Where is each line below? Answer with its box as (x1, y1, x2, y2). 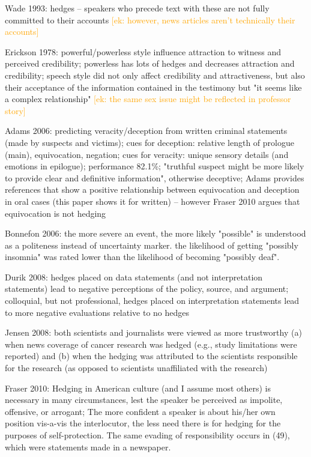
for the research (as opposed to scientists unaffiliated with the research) (5, 362, 268, 374)
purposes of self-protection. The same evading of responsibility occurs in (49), (5, 429, 290, 441)
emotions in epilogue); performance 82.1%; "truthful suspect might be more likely (5, 160, 304, 172)
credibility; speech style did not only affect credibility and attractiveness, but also (5, 68, 305, 81)
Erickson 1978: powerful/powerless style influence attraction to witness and (5, 45, 282, 58)
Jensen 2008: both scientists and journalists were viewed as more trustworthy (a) (5, 326, 302, 339)
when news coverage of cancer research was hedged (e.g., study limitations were (5, 337, 297, 350)
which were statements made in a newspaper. (5, 440, 171, 453)
